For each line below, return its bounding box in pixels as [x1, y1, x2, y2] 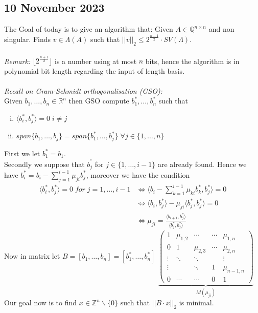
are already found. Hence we [157, 158, 247, 169]
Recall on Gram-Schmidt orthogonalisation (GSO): [4, 85, 162, 96]
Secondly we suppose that [4, 158, 85, 169]
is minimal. [179, 297, 214, 308]
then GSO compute [68, 95, 129, 106]
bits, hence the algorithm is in [145, 55, 240, 66]
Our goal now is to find [4, 297, 77, 308]
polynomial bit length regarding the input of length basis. [4, 65, 185, 76]
